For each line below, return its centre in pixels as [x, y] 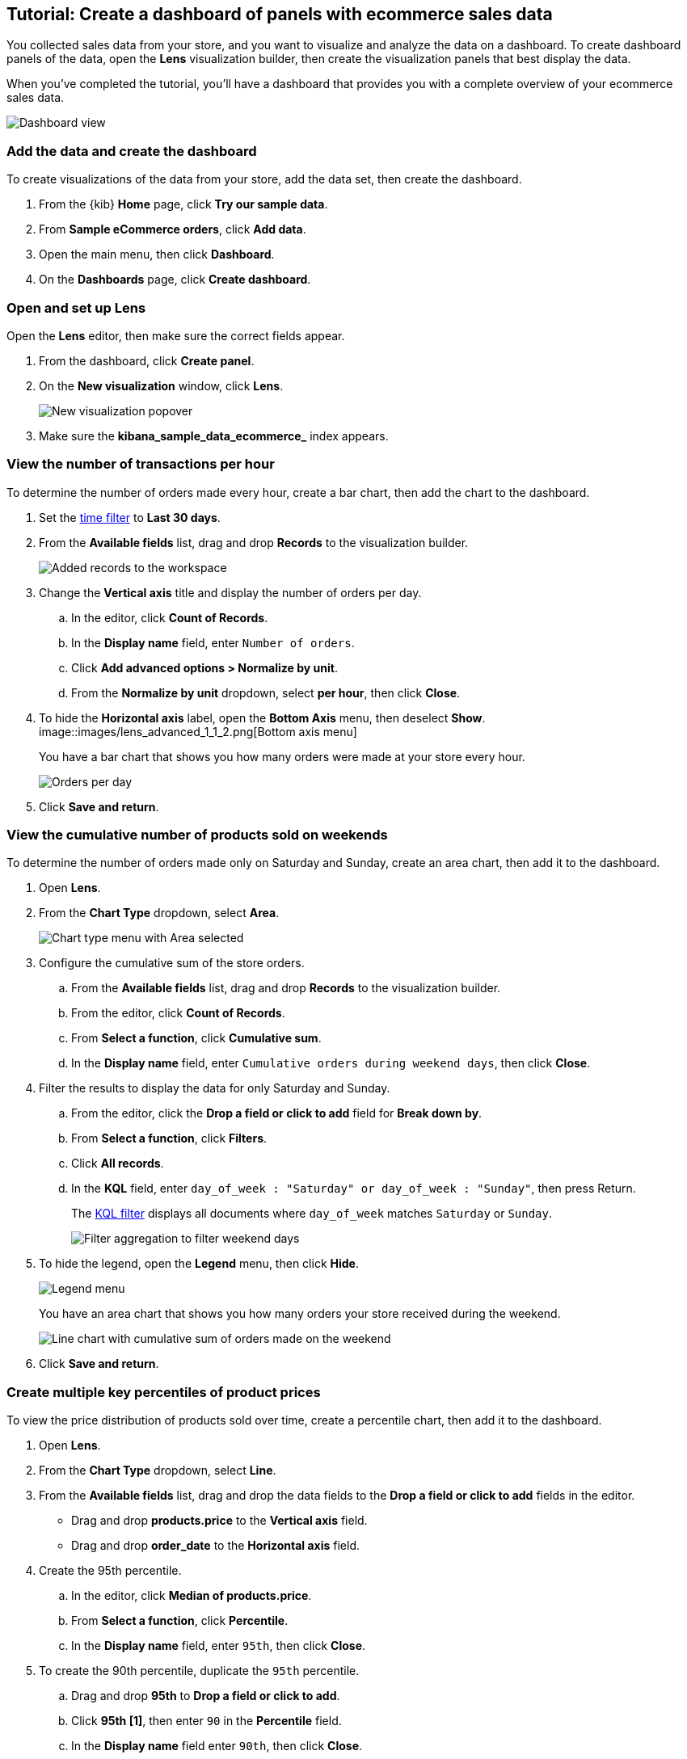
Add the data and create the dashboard [132, 151]
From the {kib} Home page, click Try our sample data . [183, 204]
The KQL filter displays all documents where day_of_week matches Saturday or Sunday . [312, 1214]
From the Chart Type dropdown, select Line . [158, 1471]
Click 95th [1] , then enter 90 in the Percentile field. [207, 1721]
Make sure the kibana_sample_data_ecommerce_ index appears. [214, 436]
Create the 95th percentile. [110, 1571]
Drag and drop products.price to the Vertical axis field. [219, 1521]
